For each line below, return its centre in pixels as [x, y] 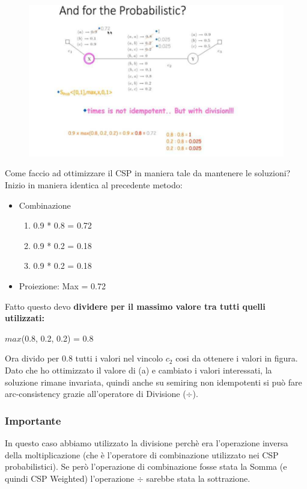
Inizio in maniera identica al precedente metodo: [94, 185]
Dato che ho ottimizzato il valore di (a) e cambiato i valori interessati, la [138, 370]
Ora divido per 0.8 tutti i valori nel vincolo [84, 358]
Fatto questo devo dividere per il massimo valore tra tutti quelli [135, 306]
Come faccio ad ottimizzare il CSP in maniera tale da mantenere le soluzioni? [148, 173]
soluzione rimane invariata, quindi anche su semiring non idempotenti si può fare [153, 382]
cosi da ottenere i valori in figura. [237, 358]
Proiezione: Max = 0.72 [62, 286]
